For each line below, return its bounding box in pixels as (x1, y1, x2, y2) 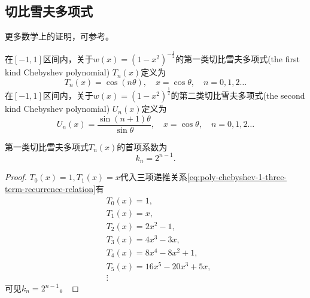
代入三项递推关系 (120, 171, 187, 183)
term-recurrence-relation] (5, 182, 96, 194)
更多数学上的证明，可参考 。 (5, 30, 114, 42)
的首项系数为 (117, 140, 168, 153)
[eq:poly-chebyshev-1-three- (187, 171, 287, 183)
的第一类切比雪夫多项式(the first (175, 53, 300, 65)
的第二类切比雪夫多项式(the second (171, 89, 305, 102)
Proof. (5, 171, 27, 183)
